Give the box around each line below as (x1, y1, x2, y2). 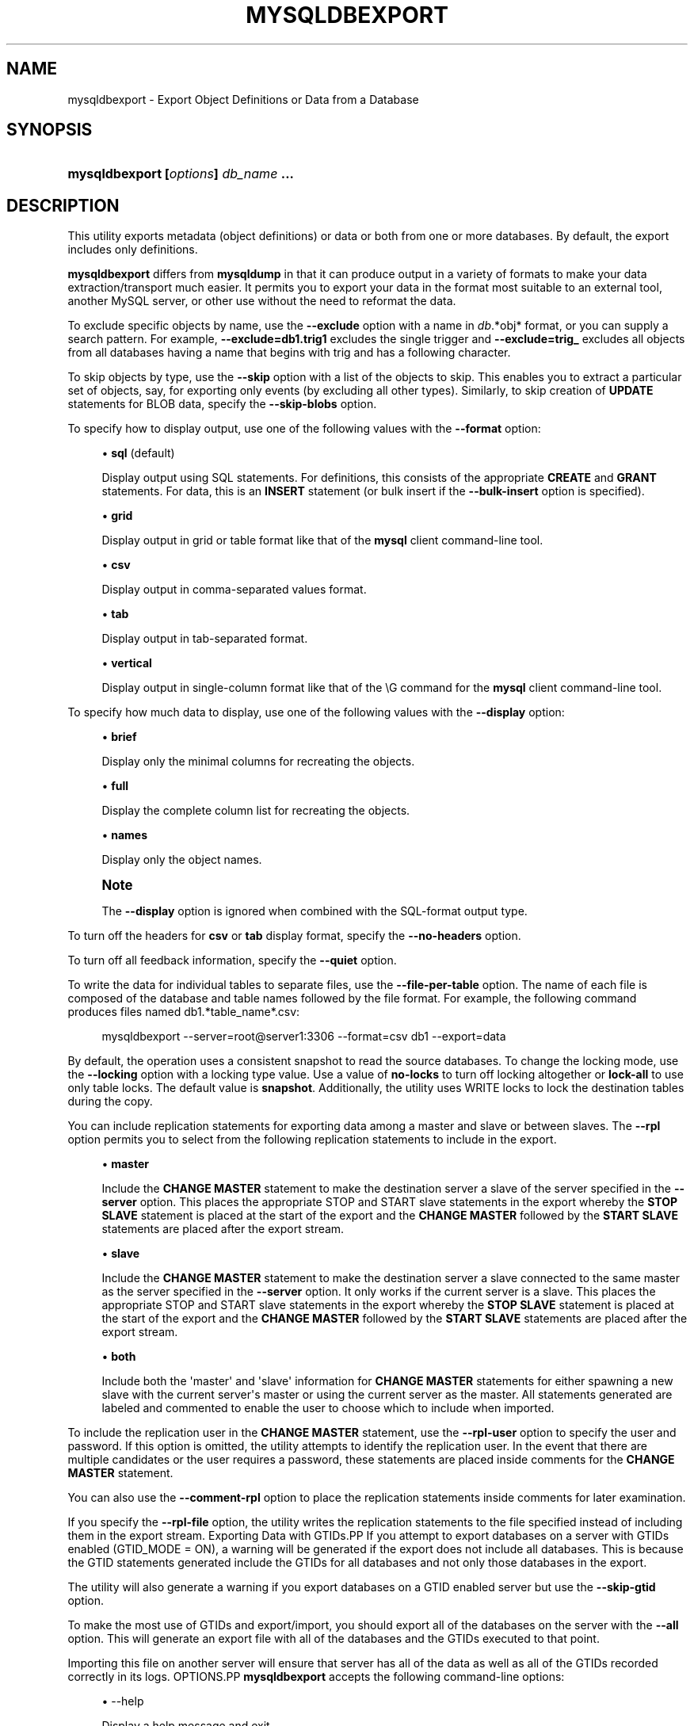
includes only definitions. (67, 242, 198, 257)
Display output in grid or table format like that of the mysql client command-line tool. (101, 533, 543, 548)
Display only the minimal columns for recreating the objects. (101, 754, 415, 769)
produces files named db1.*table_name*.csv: (67, 1005, 300, 1019)
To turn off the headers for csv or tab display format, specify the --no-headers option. (67, 929, 521, 943)
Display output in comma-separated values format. (101, 582, 367, 597)
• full (101, 779, 129, 793)
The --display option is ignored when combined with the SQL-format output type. (101, 904, 528, 918)
